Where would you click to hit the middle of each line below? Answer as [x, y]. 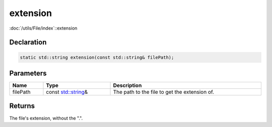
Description [127, 85]
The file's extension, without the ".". [46, 118]
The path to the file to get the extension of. [163, 92]
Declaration [28, 42]
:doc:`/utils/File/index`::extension [43, 28]
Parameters [28, 73]
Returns [22, 106]
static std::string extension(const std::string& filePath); [97, 57]
